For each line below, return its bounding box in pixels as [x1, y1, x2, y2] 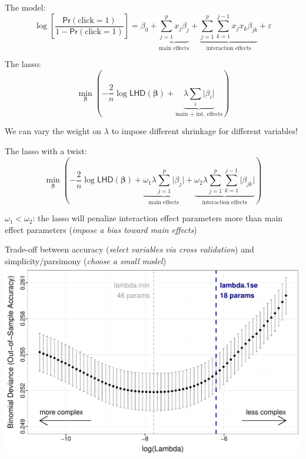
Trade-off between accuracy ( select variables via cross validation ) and [5, 243, 254, 255]
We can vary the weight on [5, 125, 102, 137]
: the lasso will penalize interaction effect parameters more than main [32, 212, 283, 224]
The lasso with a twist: [5, 144, 87, 157]
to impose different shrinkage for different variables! [111, 125, 298, 137]
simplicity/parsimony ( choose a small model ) [5, 254, 167, 267]
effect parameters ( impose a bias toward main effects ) [5, 223, 197, 235]
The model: [5, 1, 46, 13]
